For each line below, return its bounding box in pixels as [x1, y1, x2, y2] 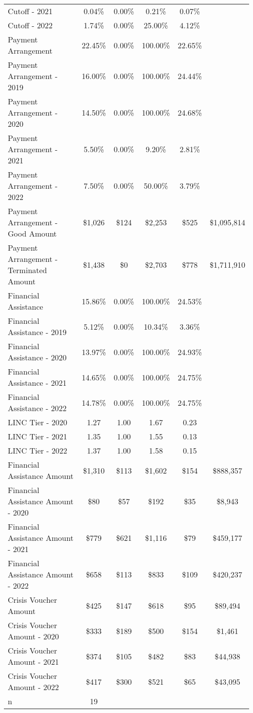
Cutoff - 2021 [8, 5, 53, 17]
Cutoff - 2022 [8, 20, 53, 31]
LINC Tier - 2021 [8, 431, 68, 442]
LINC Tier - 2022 [8, 445, 68, 456]
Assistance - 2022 [8, 402, 67, 414]
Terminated [8, 264, 47, 276]
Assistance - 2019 [8, 326, 67, 337]
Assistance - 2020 [8, 352, 67, 363]
